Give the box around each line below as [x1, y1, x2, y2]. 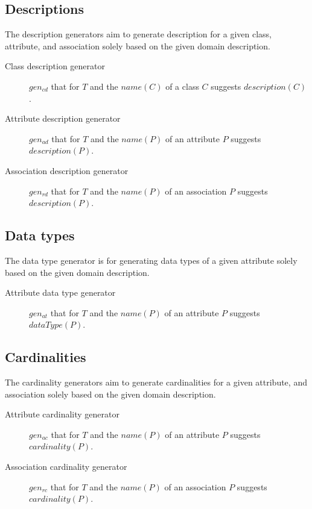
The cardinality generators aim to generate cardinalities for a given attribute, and [5, 376, 307, 389]
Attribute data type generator [5, 286, 116, 299]
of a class [165, 80, 199, 92]
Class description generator [5, 60, 106, 72]
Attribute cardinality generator [5, 408, 119, 420]
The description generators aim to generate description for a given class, [5, 28, 272, 40]
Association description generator [5, 164, 129, 176]
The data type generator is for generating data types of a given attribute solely [5, 254, 298, 266]
